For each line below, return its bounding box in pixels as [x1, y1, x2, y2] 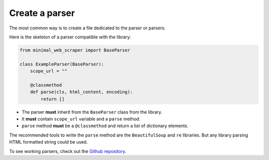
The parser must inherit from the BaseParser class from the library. [21, 109, 162, 115]
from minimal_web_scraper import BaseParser [19, 47, 131, 53]
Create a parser [9, 7, 75, 18]
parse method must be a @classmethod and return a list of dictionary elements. [21, 123, 189, 129]
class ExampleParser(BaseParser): [19, 61, 104, 67]
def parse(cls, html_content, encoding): [30, 89, 133, 95]
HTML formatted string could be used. [9, 139, 88, 145]
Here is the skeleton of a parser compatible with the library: [9, 34, 132, 40]
